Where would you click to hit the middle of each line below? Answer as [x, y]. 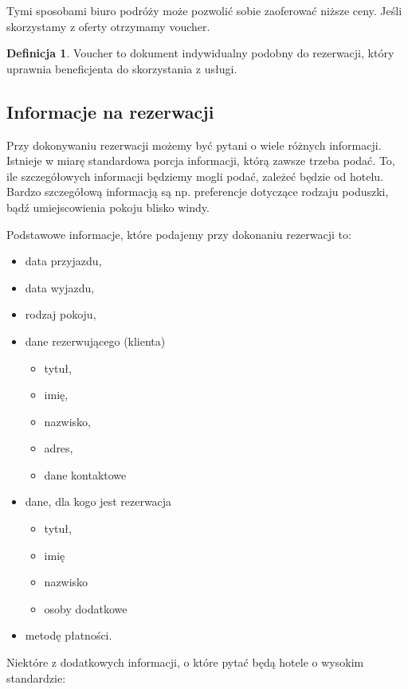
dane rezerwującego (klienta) [95, 341]
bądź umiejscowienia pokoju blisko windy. [108, 207]
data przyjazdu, [63, 261]
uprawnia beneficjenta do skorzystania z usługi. [122, 68]
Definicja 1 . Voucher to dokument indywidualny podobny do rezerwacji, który [200, 53]
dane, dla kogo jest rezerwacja [98, 501]
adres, [59, 448]
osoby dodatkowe [86, 608]
